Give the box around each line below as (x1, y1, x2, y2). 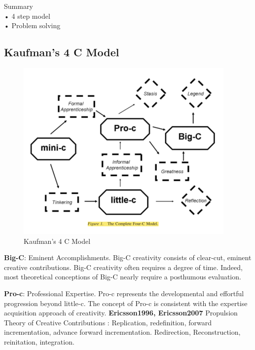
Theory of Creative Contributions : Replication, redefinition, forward (4, 317, 212, 327)
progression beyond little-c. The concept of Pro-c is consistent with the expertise (4, 298, 248, 308)
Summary (4, 1, 33, 11)
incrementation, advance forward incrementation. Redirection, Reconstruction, (4, 327, 241, 337)
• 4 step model (4, 10, 50, 21)
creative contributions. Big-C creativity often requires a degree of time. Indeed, (4, 262, 243, 272)
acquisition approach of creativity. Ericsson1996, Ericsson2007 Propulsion (4, 308, 238, 318)
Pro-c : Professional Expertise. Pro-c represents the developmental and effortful (4, 288, 244, 298)
